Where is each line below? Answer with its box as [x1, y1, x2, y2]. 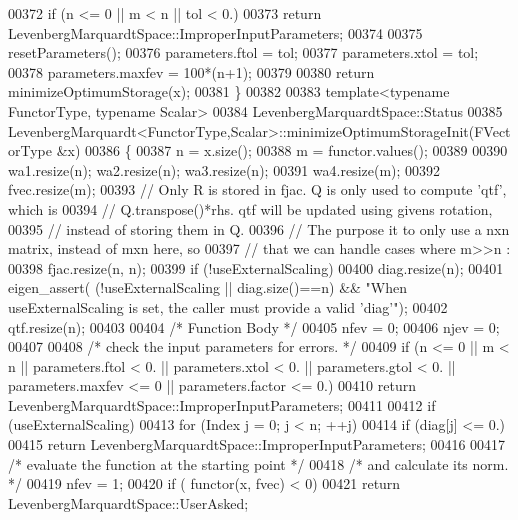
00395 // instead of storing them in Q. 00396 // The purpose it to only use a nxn [8, 218, 510, 239]
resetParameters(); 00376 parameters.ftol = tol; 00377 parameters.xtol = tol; [8, 42, 479, 63]
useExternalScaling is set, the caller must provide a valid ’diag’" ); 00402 [8, 296, 448, 317]
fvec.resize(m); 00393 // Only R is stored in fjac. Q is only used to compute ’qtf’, [8, 179, 507, 200]
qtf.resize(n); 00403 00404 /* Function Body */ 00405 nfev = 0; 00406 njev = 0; [8, 316, 500, 337]
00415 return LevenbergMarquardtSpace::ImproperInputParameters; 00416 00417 [8, 434, 506, 455]
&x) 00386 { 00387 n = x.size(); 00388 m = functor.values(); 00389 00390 [56, 140, 508, 161]
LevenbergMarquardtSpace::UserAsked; [8, 492, 249, 513]
